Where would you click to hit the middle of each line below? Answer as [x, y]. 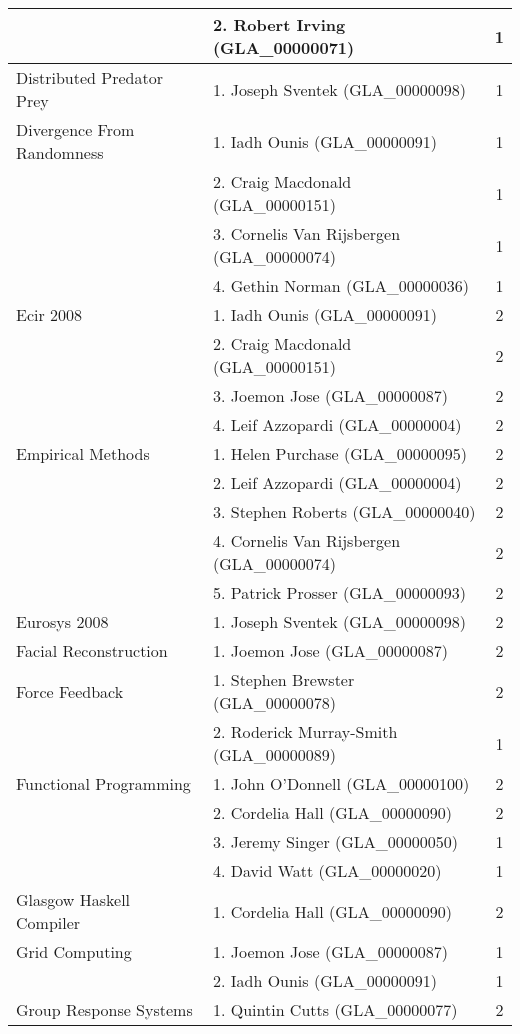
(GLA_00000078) [274, 702]
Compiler [48, 922]
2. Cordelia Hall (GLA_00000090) [332, 812]
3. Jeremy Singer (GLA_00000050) [335, 841]
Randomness [60, 152]
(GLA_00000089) [274, 754]
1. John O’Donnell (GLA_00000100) [341, 783]
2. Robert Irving [279, 24]
